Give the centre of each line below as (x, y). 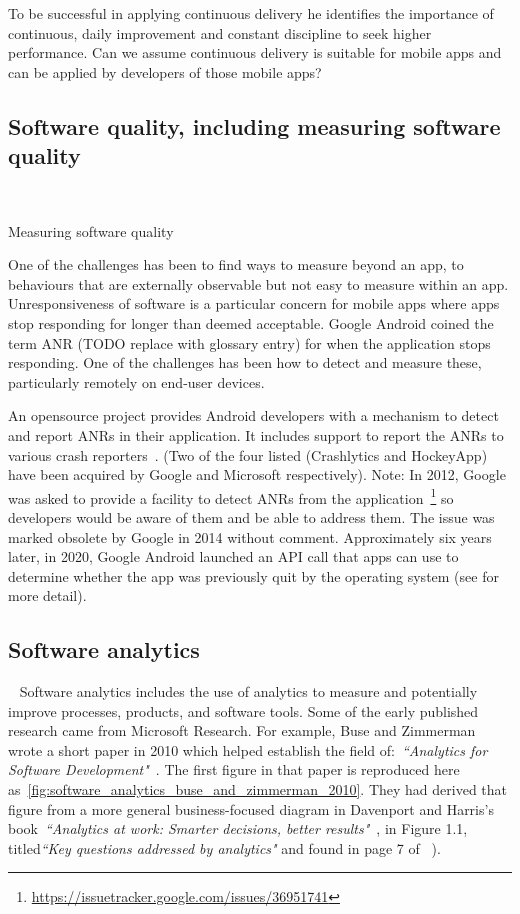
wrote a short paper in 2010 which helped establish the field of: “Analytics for (248, 749)
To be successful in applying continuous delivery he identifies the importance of (251, 13)
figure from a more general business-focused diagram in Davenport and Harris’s (251, 808)
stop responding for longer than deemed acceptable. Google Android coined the (251, 322)
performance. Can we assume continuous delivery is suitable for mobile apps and (255, 52)
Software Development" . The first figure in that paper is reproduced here (234, 769)
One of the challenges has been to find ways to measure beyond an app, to (236, 264)
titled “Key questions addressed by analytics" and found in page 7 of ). (224, 847)
